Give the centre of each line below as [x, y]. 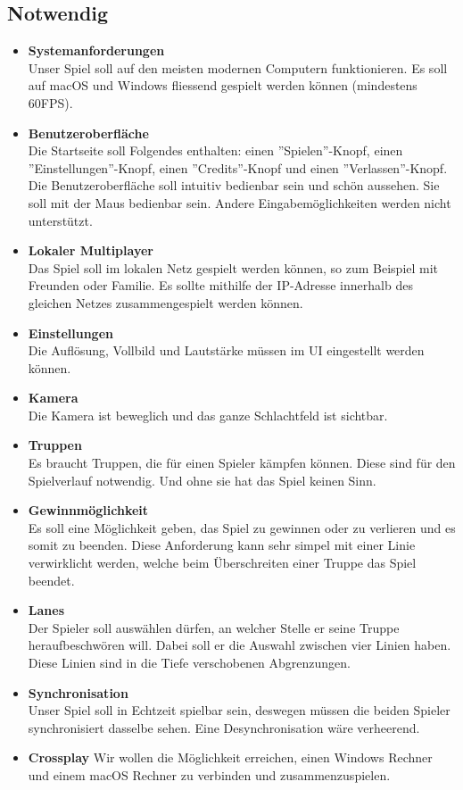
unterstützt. [60, 220]
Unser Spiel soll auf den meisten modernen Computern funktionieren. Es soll [238, 67]
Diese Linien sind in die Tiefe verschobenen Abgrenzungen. [189, 663]
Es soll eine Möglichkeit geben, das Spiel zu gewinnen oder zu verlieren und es [242, 527]
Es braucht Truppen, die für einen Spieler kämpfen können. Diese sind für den [242, 463]
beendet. [51, 580]
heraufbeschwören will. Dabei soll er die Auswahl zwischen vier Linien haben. [240, 645]
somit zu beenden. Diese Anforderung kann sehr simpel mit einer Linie [222, 545]
